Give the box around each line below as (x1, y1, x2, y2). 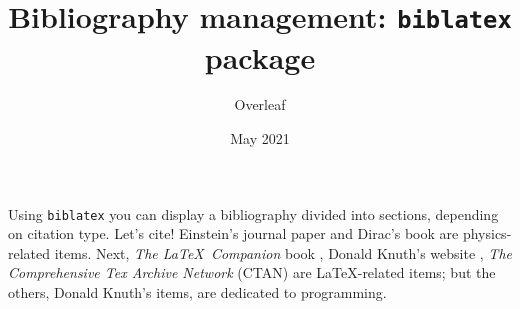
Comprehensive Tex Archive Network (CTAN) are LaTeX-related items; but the (8, 262, 496, 283)
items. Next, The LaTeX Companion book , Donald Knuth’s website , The (54, 242, 512, 263)
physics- (462, 223, 512, 244)
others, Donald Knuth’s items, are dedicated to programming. (8, 282, 387, 303)
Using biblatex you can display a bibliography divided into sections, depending (8, 203, 499, 224)
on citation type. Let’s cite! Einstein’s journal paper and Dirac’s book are (8, 223, 459, 244)
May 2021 (230, 128, 290, 149)
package (204, 36, 316, 77)
